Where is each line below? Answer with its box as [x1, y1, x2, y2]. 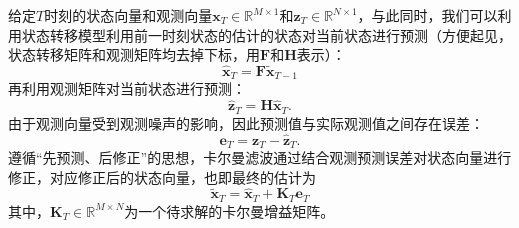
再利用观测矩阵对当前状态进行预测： [8, 78, 246, 99]
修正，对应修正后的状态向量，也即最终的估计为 [8, 166, 316, 187]
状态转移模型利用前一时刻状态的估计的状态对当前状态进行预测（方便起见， [21, 24, 512, 45]
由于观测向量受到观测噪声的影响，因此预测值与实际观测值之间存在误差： [8, 112, 484, 133]
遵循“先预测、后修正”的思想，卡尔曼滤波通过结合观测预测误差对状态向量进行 [8, 146, 512, 167]
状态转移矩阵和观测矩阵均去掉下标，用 [8, 44, 260, 65]
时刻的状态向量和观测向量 [44, 5, 213, 25]
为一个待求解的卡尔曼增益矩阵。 [124, 200, 335, 221]
